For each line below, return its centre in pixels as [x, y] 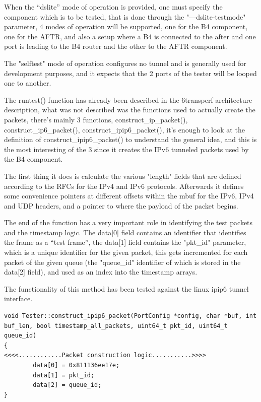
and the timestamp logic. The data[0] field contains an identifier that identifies [125, 232]
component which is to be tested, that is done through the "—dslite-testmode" [125, 16]
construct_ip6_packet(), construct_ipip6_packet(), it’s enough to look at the [124, 129]
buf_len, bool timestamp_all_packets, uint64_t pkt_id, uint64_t [116, 326]
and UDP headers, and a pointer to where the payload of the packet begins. [121, 205]
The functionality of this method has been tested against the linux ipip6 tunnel [126, 288]
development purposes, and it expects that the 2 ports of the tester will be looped [130, 73]
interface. [18, 298]
